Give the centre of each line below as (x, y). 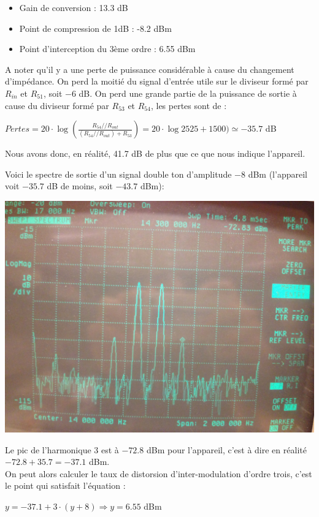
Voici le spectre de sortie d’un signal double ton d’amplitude (118, 174)
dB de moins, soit (80, 186)
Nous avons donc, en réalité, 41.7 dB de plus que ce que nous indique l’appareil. (155, 153)
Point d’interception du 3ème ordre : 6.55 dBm (107, 49)
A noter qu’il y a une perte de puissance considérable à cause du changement (150, 69)
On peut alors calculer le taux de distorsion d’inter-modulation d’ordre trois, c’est (159, 473)
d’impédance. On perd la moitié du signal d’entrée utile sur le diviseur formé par (157, 81)
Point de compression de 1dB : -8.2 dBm (95, 28)
